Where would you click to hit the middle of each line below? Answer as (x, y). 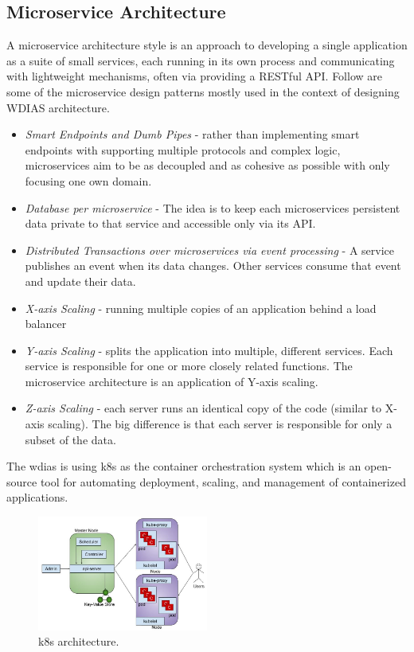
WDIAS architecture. (58, 107)
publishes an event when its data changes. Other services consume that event (213, 265)
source (22, 481)
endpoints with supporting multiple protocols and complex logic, (183, 149)
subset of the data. (70, 439)
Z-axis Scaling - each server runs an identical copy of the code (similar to (203, 408)
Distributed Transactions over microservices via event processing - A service (209, 250)
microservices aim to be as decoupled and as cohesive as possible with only (207, 165)
